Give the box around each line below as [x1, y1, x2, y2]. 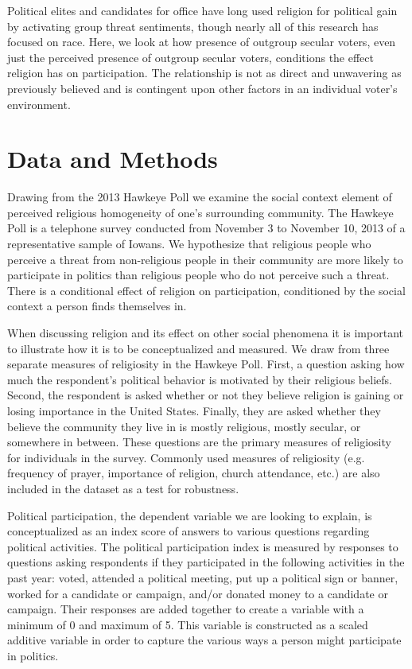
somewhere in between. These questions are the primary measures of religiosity [7, 434, 391, 450]
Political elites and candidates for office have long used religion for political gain [7, 2, 398, 18]
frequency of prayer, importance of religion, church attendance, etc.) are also [7, 465, 380, 481]
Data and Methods [7, 142, 218, 175]
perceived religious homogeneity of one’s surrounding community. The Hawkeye [7, 204, 394, 220]
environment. [7, 95, 71, 112]
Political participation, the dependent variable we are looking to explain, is [7, 507, 372, 523]
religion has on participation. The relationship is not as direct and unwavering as [7, 64, 402, 81]
